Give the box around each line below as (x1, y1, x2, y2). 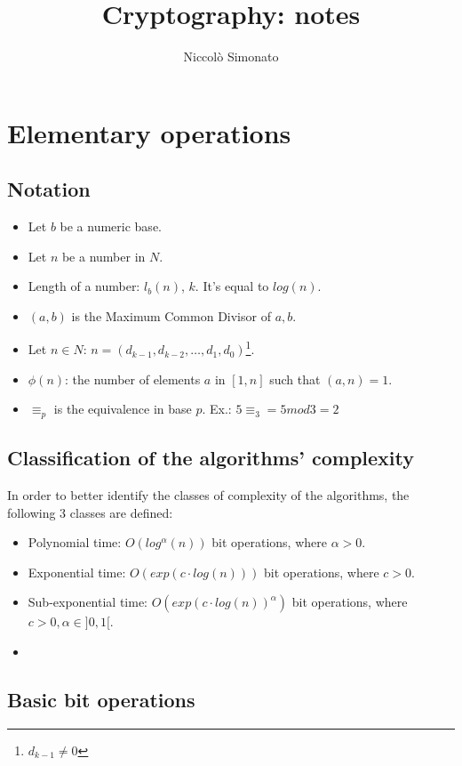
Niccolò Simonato (183, 47, 279, 66)
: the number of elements (65, 369, 201, 388)
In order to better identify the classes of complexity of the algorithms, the (7, 485, 410, 504)
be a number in (61, 246, 146, 265)
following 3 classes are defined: (7, 503, 173, 521)
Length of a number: (28, 277, 140, 295)
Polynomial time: (28, 533, 122, 552)
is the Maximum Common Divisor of (71, 306, 271, 325)
